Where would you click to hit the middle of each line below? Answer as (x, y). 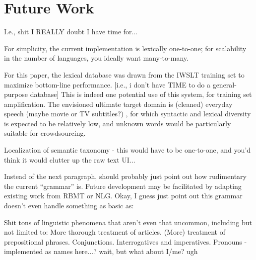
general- (224, 84)
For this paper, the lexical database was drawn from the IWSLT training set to (124, 74)
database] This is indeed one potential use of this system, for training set (141, 94)
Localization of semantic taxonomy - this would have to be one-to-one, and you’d (127, 150)
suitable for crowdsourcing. (45, 133)
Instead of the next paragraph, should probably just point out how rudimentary (125, 176)
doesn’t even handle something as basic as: (69, 206)
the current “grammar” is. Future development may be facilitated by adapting (123, 186)
